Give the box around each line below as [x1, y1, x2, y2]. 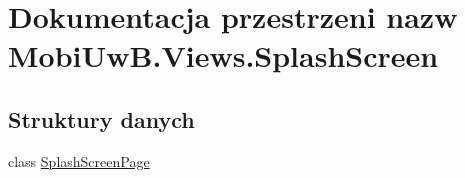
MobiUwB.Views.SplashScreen [8, 35, 439, 76]
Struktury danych [8, 103, 195, 134]
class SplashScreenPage [8, 150, 150, 171]
